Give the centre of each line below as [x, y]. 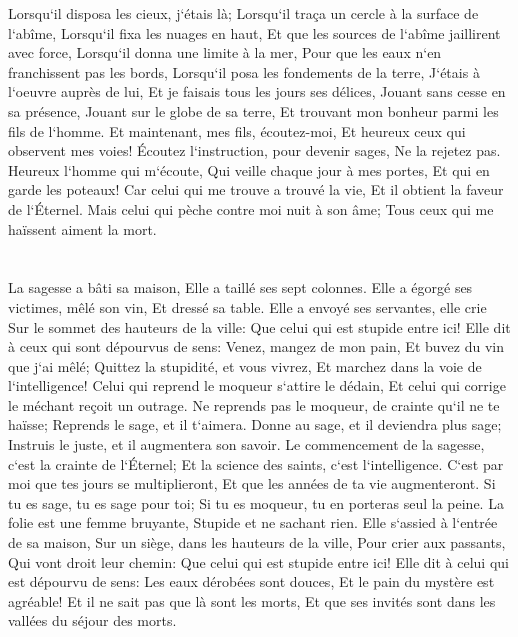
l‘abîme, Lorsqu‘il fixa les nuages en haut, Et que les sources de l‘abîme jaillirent [254, 32]
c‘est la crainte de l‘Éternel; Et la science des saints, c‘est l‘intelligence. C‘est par [256, 463]
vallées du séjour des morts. [92, 620]
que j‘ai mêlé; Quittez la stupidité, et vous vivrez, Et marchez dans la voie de [245, 365]
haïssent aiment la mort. [82, 228]
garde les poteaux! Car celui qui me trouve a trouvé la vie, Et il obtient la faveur [256, 189]
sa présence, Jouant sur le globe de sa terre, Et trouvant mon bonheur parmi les [253, 110]
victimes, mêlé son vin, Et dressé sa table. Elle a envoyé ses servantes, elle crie [247, 306]
